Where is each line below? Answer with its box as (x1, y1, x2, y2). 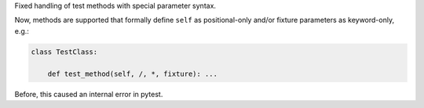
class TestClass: (31, 47, 98, 56)
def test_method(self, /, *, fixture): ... (47, 69, 217, 78)
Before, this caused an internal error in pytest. (14, 89, 163, 99)
